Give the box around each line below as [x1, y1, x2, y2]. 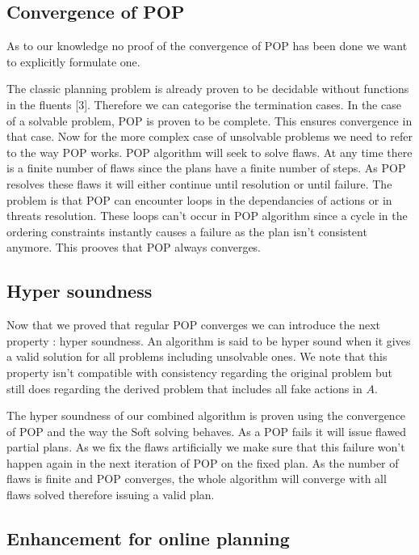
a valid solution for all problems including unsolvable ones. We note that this [6, 348, 388, 365]
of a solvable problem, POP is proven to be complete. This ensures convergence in [6, 112, 413, 129]
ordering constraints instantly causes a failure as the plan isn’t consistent [6, 222, 367, 239]
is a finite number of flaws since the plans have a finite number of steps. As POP [6, 159, 406, 176]
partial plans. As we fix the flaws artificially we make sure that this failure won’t [6, 438, 405, 455]
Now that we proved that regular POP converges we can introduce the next [6, 316, 381, 333]
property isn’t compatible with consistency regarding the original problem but [6, 363, 393, 380]
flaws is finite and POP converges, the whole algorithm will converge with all [6, 470, 387, 487]
